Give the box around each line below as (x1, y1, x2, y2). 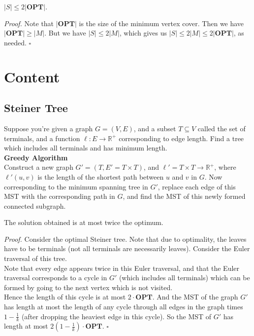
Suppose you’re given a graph (4, 123, 93, 133)
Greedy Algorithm (4, 152, 68, 162)
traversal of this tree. (4, 253, 67, 263)
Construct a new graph (4, 162, 73, 172)
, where (214, 162, 236, 172)
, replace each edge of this (158, 181, 236, 191)
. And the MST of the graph (152, 292, 238, 302)
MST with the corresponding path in (4, 191, 115, 201)
